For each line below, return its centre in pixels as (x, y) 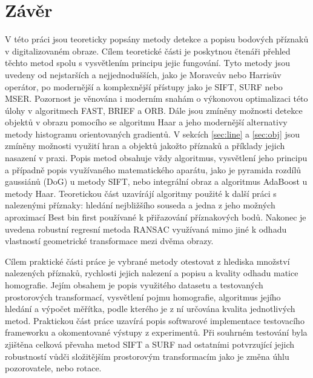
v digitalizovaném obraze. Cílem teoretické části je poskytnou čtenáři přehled (148, 51)
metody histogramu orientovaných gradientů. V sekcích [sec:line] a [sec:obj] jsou (153, 134)
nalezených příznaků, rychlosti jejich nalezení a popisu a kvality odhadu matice (152, 273)
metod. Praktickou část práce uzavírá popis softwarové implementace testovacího (155, 320)
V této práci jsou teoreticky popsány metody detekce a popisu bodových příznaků (157, 39)
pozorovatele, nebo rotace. (53, 368)
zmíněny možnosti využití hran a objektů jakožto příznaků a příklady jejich (145, 146)
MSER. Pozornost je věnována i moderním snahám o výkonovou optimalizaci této (156, 98)
